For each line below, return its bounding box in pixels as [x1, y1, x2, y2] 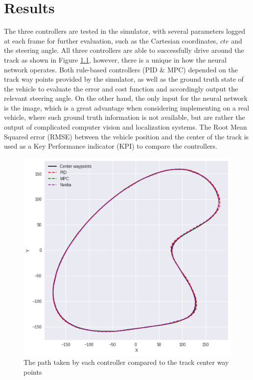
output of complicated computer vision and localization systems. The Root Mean [4, 122, 247, 132]
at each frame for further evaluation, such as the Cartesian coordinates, [4, 35, 218, 45]
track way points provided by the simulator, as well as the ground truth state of [4, 74, 244, 84]
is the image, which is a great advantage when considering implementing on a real [4, 102, 250, 112]
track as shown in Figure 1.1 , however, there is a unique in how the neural [4, 54, 227, 65]
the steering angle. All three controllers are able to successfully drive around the [4, 45, 244, 55]
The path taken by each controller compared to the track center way [23, 357, 229, 367]
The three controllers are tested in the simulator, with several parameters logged [4, 26, 245, 36]
